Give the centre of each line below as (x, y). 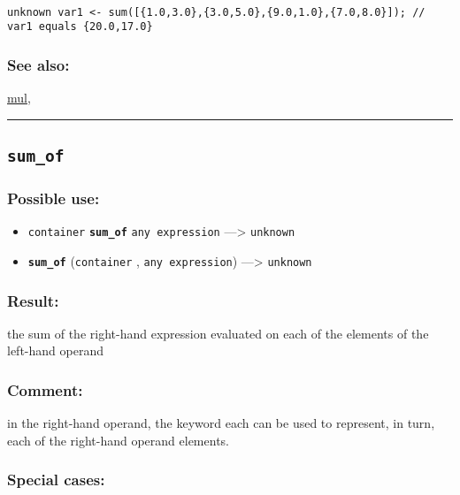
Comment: (45, 390)
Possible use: (54, 198)
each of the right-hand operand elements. (118, 440)
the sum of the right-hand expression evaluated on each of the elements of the (218, 333)
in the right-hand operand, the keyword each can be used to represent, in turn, (221, 423)
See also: (38, 64)
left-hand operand (55, 350)
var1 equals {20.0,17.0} (80, 27)
